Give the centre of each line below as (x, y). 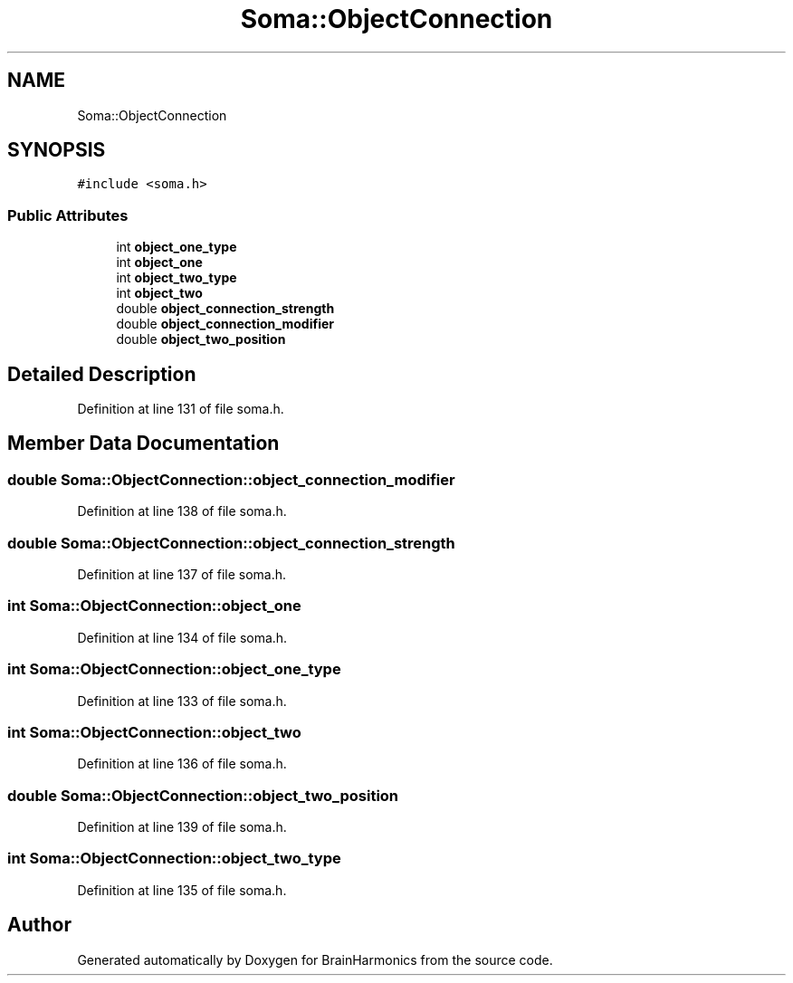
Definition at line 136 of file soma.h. (182, 764)
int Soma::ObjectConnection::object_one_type (174, 669)
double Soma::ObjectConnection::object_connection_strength (231, 543)
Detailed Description (102, 374)
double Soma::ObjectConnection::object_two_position (203, 795)
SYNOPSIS (57, 150)
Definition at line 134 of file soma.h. (182, 637)
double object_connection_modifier (225, 324)
